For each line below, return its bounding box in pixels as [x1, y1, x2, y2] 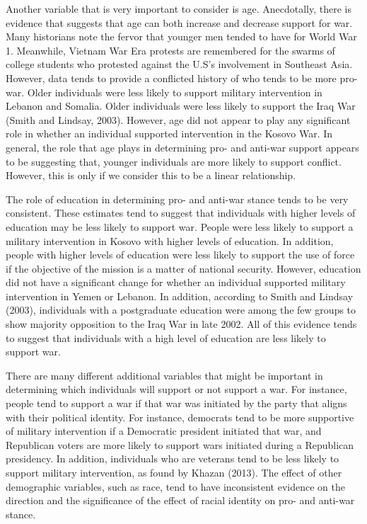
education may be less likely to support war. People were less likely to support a [6, 219, 354, 234]
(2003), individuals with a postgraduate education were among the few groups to [6, 302, 356, 317]
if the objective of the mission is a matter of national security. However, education [6, 261, 361, 275]
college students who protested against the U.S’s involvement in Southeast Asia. [6, 57, 353, 72]
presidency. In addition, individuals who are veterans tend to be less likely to [6, 451, 339, 466]
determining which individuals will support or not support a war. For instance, [6, 382, 347, 397]
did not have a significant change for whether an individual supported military [6, 275, 346, 290]
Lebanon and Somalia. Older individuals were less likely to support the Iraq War [6, 98, 356, 113]
